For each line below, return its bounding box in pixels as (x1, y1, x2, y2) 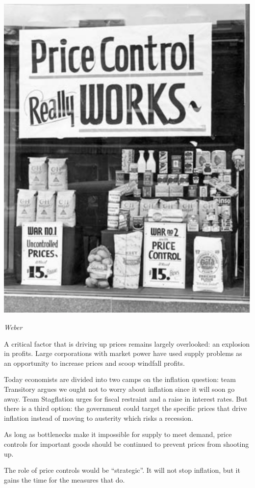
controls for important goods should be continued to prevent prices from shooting (4, 438, 249, 449)
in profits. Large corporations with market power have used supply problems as (4, 348, 242, 358)
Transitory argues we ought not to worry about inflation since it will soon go (4, 384, 235, 394)
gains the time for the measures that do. (4, 474, 125, 485)
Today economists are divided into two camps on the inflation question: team (4, 374, 236, 384)
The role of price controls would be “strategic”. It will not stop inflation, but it (4, 465, 240, 475)
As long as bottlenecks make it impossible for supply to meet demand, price (4, 429, 232, 439)
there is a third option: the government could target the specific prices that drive (4, 403, 247, 413)
